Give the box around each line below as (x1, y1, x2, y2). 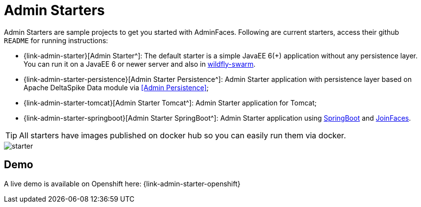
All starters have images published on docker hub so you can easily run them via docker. (19, 130, 346, 140)
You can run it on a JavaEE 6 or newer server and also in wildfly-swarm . (24, 59, 256, 68)
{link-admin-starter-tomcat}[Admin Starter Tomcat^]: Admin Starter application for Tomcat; (24, 98, 317, 107)
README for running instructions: (4, 36, 108, 45)
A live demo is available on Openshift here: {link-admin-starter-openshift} (4, 179, 241, 188)
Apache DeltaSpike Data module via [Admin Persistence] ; (24, 83, 209, 92)
